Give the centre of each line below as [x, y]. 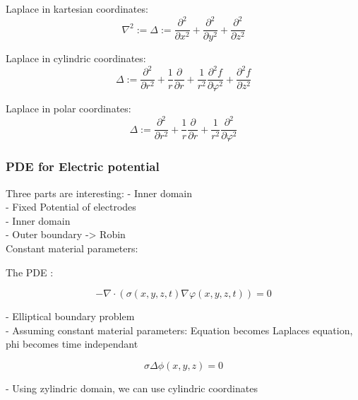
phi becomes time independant [72, 344]
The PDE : [30, 272]
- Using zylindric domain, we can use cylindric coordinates [132, 388]
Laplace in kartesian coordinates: [77, 8]
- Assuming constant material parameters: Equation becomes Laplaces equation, [179, 330]
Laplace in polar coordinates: [68, 108]
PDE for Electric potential [83, 166]
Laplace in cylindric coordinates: [76, 58]
